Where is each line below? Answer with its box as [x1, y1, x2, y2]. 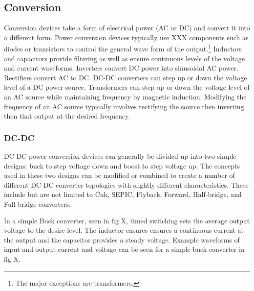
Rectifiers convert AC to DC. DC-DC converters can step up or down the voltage [4, 72, 247, 82]
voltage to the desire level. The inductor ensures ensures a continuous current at [4, 225, 244, 235]
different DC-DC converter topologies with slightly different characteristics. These [4, 179, 249, 190]
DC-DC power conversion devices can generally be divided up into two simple [4, 151, 236, 161]
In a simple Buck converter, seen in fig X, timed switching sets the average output [4, 215, 250, 225]
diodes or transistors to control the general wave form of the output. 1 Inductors [4, 42, 242, 54]
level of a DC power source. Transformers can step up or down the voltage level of [4, 82, 250, 92]
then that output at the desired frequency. [4, 111, 130, 121]
